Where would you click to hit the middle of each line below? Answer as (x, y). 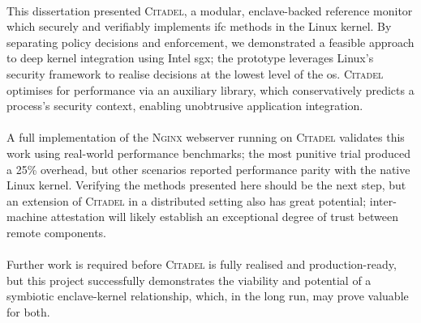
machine (27, 217)
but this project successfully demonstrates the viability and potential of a (189, 280)
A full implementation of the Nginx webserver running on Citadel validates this (206, 137)
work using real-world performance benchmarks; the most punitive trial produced (208, 153)
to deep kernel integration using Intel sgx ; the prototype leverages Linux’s (190, 58)
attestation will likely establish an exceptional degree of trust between (224, 217)
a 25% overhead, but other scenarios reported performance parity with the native (208, 169)
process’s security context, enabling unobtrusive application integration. (185, 106)
